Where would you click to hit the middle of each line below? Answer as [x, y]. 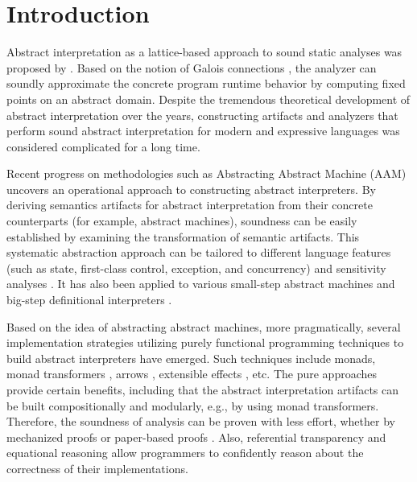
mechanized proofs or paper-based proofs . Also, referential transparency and [196, 437]
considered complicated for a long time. [103, 146]
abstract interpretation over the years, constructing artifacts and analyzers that [202, 115]
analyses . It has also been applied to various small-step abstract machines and [201, 284]
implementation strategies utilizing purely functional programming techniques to [205, 342]
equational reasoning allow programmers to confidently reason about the [185, 453]
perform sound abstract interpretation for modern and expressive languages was [203, 131]
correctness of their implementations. [97, 468]
